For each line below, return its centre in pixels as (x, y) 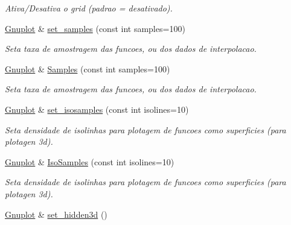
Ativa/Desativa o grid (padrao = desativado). (89, 8)
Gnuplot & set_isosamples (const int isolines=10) (97, 109)
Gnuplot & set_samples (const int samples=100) (95, 28)
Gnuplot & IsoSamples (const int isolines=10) (90, 161)
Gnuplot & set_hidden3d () (56, 214)
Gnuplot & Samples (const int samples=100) (88, 68)
